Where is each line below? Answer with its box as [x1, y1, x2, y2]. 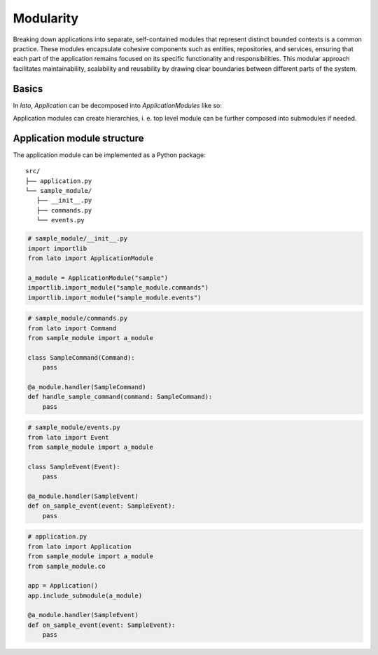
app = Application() [27, 582, 98, 590]
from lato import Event [27, 433, 110, 441]
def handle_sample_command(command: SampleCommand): [27, 393, 213, 401]
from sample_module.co [27, 562, 106, 570]
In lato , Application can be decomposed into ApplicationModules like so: [13, 101, 222, 109]
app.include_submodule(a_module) [27, 591, 143, 600]
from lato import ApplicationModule [27, 255, 154, 262]
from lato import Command [27, 324, 117, 332]
